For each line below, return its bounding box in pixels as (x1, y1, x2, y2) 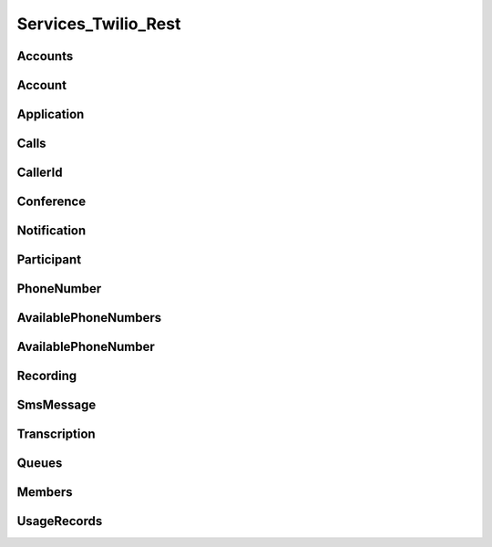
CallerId (16, 165, 63, 181)
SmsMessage (16, 397, 97, 413)
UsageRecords (16, 513, 103, 529)
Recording (16, 368, 77, 384)
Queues (16, 456, 63, 471)
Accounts (16, 48, 74, 64)
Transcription (16, 427, 96, 442)
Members (16, 484, 73, 501)
